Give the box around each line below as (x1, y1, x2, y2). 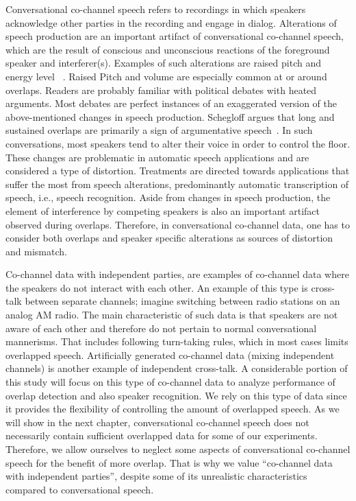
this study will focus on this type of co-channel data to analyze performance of (5, 375, 335, 389)
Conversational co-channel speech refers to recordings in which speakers (5, 2, 306, 16)
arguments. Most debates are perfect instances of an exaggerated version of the (5, 96, 338, 110)
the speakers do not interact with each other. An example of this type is (5, 280, 308, 294)
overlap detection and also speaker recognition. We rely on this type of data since (5, 388, 347, 402)
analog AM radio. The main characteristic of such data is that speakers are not (5, 307, 338, 322)
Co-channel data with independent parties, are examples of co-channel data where (5, 267, 349, 281)
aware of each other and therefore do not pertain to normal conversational (5, 321, 317, 335)
